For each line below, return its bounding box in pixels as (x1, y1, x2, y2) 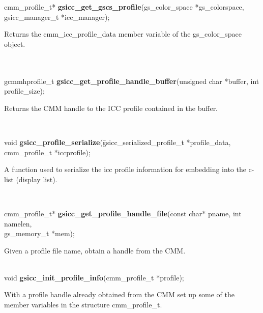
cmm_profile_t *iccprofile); (4, 147, 91, 157)
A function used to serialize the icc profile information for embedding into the (4, 164, 246, 175)
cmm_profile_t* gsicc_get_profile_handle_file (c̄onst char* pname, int (4, 208, 242, 218)
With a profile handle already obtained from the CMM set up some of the (4, 289, 235, 300)
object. (4, 38, 25, 49)
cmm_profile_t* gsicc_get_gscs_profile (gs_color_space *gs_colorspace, (4, 2, 244, 12)
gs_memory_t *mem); (4, 228, 75, 239)
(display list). (16, 174, 57, 184)
